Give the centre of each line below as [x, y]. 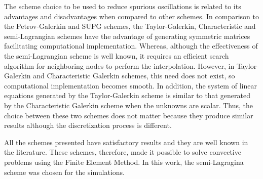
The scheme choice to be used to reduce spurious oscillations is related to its [123, 6]
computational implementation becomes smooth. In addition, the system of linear [130, 85]
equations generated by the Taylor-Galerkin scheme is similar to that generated [127, 95]
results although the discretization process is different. [88, 125]
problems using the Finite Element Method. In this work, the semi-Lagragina [124, 162]
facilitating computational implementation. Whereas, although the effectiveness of [131, 46]
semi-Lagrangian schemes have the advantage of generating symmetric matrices [127, 36]
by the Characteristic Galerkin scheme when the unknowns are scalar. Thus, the [129, 105]
